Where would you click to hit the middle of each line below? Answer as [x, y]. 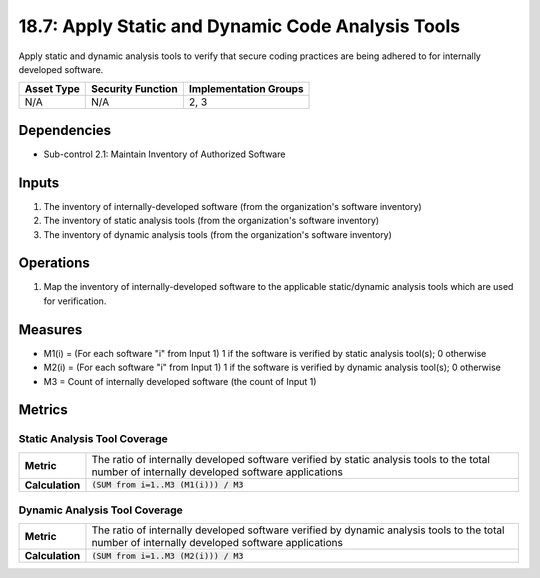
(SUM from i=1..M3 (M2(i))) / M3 [167, 555]
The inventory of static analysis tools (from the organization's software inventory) [211, 221]
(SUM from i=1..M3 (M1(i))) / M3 [167, 485]
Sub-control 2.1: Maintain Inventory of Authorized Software [164, 154]
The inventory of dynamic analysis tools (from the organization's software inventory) [217, 234]
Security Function [135, 89]
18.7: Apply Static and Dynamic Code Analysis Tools [239, 26]
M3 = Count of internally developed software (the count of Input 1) [180, 381]
